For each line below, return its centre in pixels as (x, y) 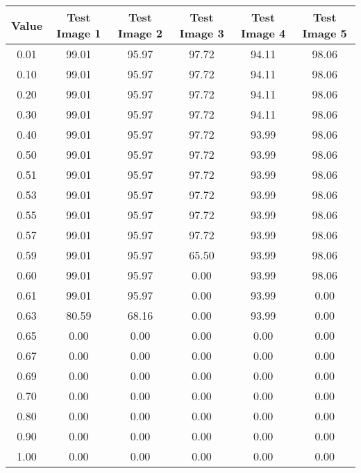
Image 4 (263, 33)
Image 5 (325, 33)
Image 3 (202, 33)
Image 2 (140, 33)
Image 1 (79, 33)
